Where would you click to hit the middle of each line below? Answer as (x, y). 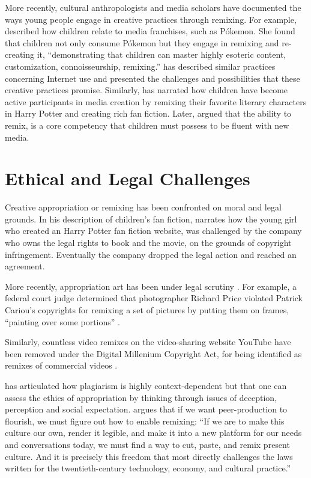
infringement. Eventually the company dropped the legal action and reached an (151, 254)
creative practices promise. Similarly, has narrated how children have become (146, 90)
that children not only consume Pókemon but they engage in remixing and (142, 42)
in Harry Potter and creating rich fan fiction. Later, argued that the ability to (148, 113)
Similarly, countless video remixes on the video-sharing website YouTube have (148, 342)
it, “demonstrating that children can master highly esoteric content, (162, 54)
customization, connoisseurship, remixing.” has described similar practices (140, 66)
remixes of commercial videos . (61, 365)
